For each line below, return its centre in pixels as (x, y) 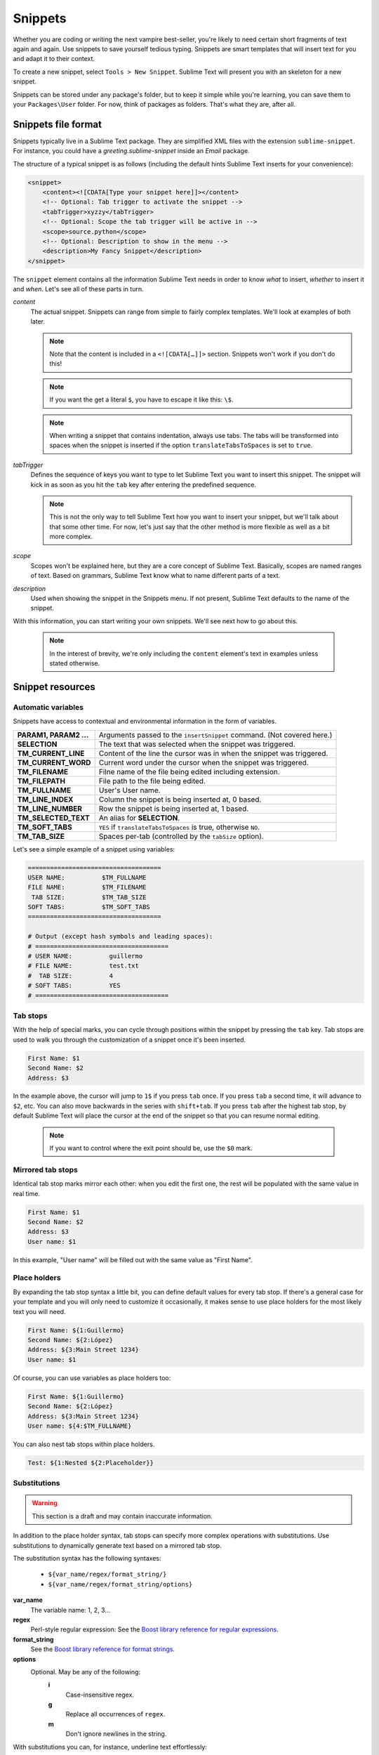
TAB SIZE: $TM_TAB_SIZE (89, 897)
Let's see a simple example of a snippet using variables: (94, 849)
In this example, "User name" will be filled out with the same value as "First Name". (133, 1259)
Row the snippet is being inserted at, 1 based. (174, 809)
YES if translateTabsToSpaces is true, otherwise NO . (179, 827)
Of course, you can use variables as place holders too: (92, 1378)
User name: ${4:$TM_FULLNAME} (80, 1426)
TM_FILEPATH (41, 781)
